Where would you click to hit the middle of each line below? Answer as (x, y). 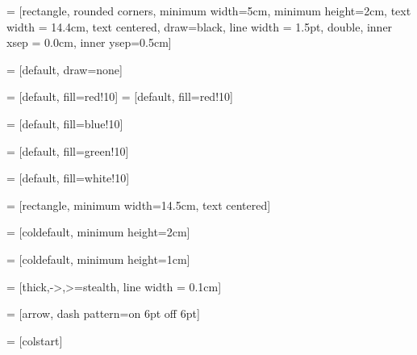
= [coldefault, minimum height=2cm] (98, 232)
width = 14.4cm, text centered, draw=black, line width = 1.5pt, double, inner (200, 26)
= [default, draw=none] (65, 69)
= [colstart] (35, 340)
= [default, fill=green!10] (68, 150)
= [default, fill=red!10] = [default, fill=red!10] (120, 96)
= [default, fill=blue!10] (65, 123)
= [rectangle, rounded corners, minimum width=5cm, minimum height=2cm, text (209, 10)
